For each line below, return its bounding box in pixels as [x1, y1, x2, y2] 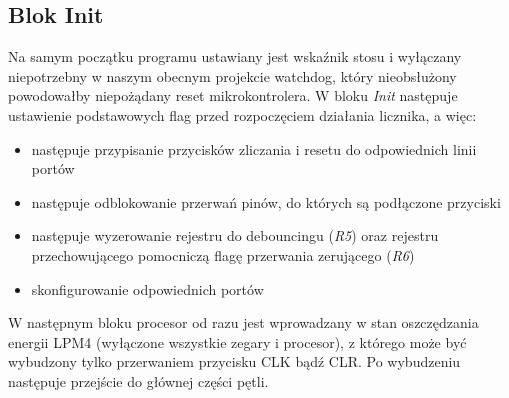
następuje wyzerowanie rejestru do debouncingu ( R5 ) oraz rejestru [31, 225, 439, 246]
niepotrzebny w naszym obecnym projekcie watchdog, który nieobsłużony [8, 65, 457, 86]
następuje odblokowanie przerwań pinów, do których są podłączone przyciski [31, 191, 501, 212]
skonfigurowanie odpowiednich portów [31, 278, 264, 299]
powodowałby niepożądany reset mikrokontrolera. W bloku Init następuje [8, 85, 458, 106]
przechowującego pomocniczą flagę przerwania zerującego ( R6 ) [31, 244, 415, 265]
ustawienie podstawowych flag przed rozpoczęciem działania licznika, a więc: [8, 104, 477, 125]
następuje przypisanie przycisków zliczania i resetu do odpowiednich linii [31, 138, 477, 159]
